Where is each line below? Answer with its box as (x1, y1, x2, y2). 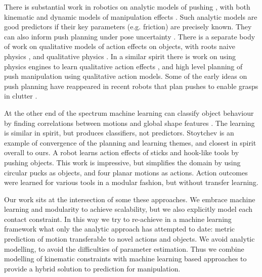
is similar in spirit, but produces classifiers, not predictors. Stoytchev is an (4, 127, 234, 138)
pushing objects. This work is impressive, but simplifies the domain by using (4, 157, 241, 167)
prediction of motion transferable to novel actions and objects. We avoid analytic (4, 234, 255, 244)
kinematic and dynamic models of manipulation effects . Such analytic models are (4, 11, 257, 22)
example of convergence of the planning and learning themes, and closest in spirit (4, 137, 256, 148)
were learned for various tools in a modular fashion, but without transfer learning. (4, 177, 258, 188)
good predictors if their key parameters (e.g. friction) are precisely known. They (4, 21, 252, 32)
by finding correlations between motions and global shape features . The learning (4, 117, 255, 128)
